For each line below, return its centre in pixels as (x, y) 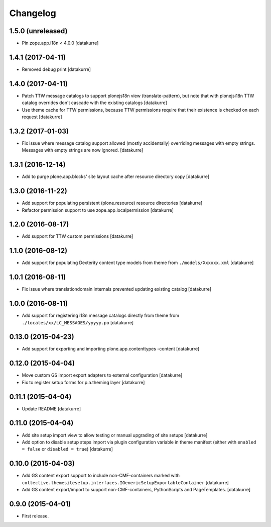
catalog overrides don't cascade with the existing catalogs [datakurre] (95, 103)
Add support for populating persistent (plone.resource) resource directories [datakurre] (112, 203)
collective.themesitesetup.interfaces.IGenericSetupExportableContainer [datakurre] (125, 482)
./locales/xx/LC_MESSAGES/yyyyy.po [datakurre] (78, 322)
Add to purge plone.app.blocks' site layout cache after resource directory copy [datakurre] (116, 177)
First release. (35, 516)
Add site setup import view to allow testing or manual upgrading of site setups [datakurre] (115, 435)
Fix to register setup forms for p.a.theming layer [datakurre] (83, 382)
